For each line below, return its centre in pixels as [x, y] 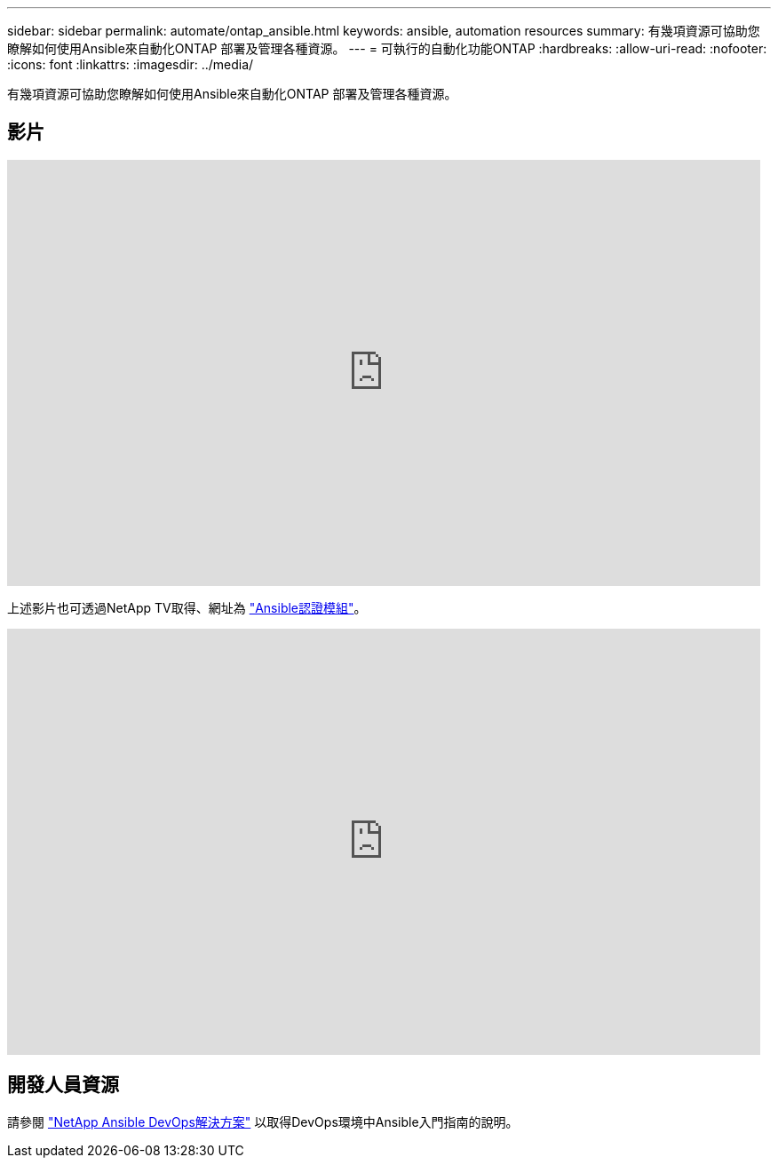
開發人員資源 [63, 1085]
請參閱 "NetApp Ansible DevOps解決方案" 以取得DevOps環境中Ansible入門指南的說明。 [263, 1121]
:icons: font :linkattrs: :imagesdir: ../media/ [131, 64]
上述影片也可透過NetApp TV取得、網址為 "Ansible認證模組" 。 [187, 607]
